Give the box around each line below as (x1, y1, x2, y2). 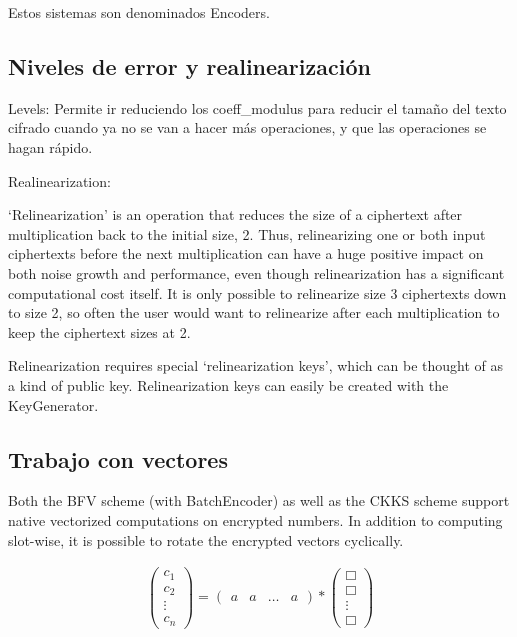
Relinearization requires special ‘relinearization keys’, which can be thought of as (8, 355, 503, 376)
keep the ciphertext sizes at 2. (8, 321, 191, 342)
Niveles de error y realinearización (8, 50, 371, 81)
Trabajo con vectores (8, 443, 228, 474)
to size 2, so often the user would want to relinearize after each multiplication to (8, 302, 500, 323)
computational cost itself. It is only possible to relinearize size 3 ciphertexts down (8, 282, 507, 303)
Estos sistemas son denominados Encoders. (8, 2, 270, 22)
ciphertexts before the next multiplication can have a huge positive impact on (8, 243, 484, 264)
